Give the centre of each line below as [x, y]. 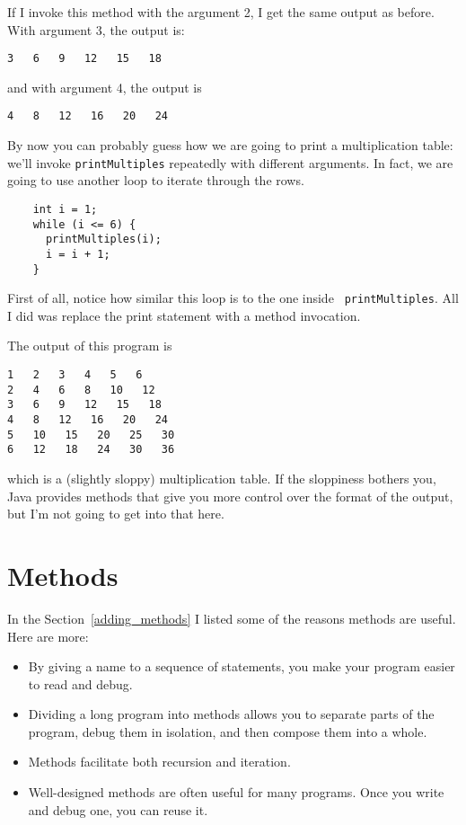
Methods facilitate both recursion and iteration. [159, 762]
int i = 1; [65, 209]
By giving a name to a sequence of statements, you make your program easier [242, 666]
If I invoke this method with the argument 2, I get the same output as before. [221, 12]
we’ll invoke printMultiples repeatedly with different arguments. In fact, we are [230, 162]
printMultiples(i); [103, 240]
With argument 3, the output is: [96, 29]
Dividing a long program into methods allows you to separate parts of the [231, 714]
